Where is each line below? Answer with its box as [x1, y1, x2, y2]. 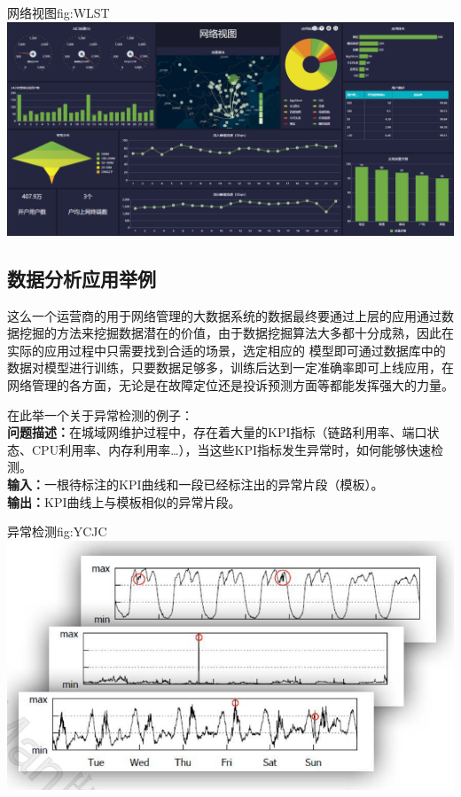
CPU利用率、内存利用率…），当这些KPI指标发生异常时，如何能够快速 [31, 440, 431, 458]
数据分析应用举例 [7, 264, 156, 292]
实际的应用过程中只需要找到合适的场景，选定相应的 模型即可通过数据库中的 [7, 340, 446, 359]
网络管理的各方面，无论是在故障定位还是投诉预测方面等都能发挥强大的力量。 [7, 375, 454, 394]
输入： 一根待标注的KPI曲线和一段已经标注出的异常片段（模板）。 [7, 474, 384, 493]
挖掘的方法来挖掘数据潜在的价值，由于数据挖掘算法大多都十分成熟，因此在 [19, 324, 454, 342]
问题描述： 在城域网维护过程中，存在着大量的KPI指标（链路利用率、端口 [7, 423, 427, 441]
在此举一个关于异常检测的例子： [7, 405, 193, 424]
